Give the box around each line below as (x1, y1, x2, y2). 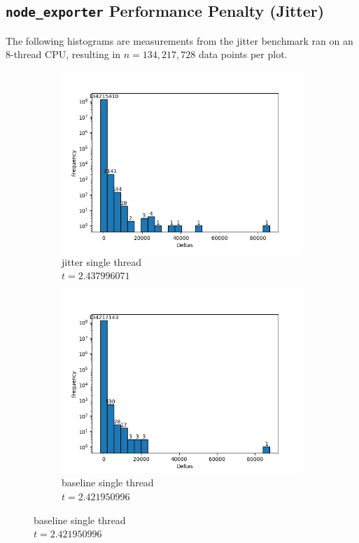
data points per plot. (198, 47, 288, 62)
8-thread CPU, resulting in (6, 47, 121, 62)
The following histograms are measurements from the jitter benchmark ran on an (6, 33, 353, 48)
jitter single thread (62, 254, 142, 269)
